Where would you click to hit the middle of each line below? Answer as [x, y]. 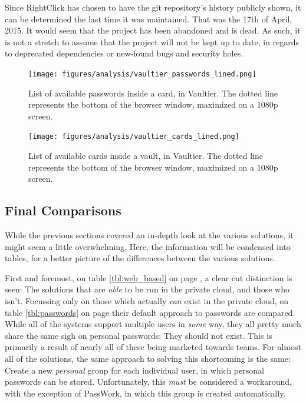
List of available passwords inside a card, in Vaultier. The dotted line [153, 93]
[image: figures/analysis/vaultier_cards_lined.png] [134, 137]
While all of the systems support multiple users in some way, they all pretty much [153, 324]
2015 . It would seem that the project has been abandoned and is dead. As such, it [153, 30]
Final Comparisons [63, 210]
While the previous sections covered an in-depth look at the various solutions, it [149, 235]
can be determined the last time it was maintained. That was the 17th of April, [149, 19]
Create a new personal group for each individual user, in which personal [134, 370]
